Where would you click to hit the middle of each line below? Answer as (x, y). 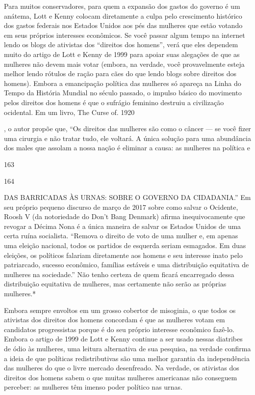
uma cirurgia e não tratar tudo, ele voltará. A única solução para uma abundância (127, 138)
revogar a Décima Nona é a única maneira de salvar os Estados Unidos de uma (123, 226)
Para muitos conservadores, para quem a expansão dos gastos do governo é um (122, 6)
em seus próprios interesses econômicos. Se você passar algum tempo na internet (125, 35)
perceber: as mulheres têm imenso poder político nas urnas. (93, 387)
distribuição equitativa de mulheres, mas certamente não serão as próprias (115, 284)
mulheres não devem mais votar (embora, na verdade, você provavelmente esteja (124, 64)
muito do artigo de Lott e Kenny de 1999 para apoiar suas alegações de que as (122, 54)
